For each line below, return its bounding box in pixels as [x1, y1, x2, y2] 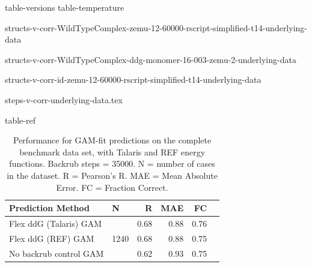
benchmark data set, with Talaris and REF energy [19, 145, 206, 158]
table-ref [5, 113, 35, 126]
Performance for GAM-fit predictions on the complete [13, 134, 212, 146]
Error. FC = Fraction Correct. [56, 181, 168, 193]
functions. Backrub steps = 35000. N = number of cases [9, 157, 215, 170]
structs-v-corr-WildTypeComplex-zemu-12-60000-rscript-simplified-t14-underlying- [5, 21, 307, 34]
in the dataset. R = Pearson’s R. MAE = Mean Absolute [7, 169, 218, 181]
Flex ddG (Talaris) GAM [9, 217, 102, 229]
